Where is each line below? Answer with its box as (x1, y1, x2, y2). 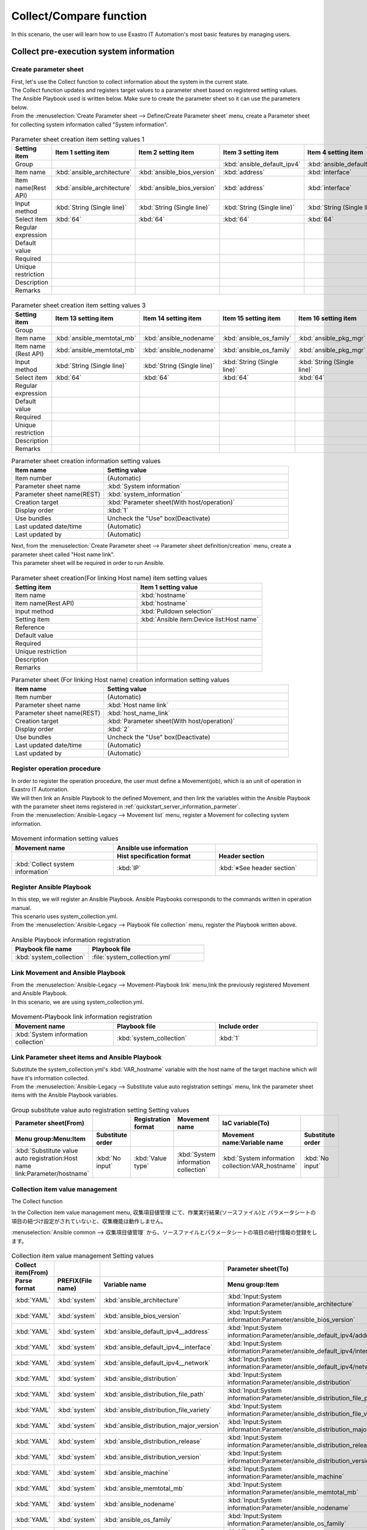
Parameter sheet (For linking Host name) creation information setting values (11, 675, 229, 684)
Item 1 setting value (140, 583, 198, 591)
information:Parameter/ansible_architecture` (227, 1300, 354, 1308)
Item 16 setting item (298, 314, 357, 323)
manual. (11, 904, 32, 911)
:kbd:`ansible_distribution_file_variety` (103, 1406, 212, 1414)
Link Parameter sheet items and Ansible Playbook (11, 1053, 162, 1061)
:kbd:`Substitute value (15, 1146, 78, 1155)
